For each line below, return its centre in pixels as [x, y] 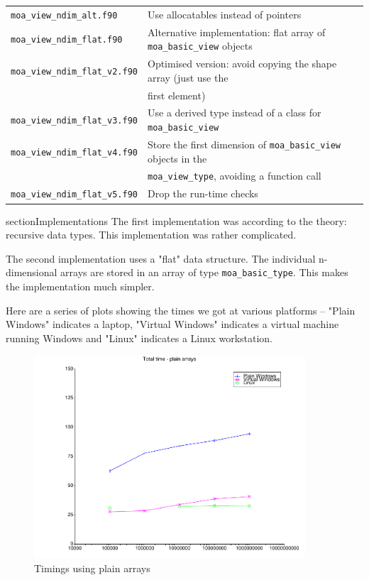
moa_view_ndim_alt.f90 [64, 15]
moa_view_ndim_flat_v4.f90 [74, 152]
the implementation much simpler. [80, 286]
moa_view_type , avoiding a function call [234, 176]
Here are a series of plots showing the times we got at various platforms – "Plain [181, 310]
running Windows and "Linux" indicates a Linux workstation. [139, 338]
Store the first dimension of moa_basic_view [244, 144]
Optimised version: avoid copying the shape [242, 64]
